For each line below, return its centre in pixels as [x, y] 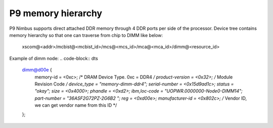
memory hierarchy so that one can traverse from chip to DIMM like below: [86, 35]
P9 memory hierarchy [56, 13]
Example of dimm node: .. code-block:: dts [54, 58]
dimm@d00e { [37, 70]
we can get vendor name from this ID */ [76, 105]
